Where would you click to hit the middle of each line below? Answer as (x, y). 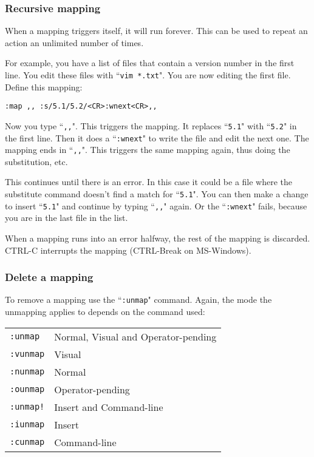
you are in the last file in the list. (67, 218)
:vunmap (27, 354)
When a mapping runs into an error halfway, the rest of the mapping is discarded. (158, 238)
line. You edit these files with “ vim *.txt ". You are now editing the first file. (148, 75)
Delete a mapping (49, 277)
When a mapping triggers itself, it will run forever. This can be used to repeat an (156, 31)
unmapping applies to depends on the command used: (105, 312)
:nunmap (27, 372)
